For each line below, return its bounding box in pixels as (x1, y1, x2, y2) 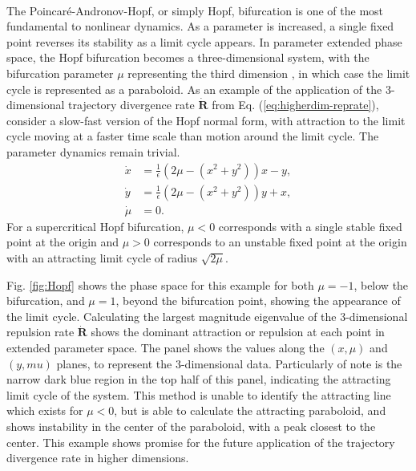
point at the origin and (6, 233, 119, 250)
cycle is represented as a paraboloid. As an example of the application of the (6, 80, 382, 97)
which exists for (6, 402, 83, 419)
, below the (353, 276, 409, 293)
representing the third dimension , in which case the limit (127, 64, 410, 81)
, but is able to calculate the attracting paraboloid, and (114, 402, 386, 419)
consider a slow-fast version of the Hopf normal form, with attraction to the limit (6, 112, 406, 128)
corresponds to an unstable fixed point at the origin (153, 233, 407, 250)
